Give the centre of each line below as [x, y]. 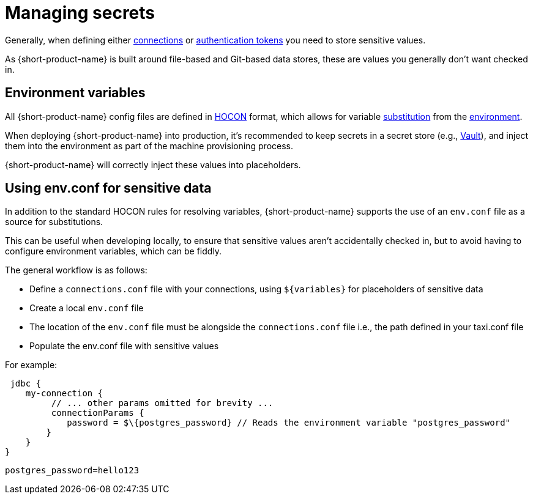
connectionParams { [98, 413]
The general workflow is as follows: [76, 270]
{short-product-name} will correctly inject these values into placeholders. [153, 164]
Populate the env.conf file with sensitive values [124, 346]
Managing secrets [80, 13]
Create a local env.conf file [87, 308]
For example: [31, 365]
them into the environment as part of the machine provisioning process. [149, 146]
